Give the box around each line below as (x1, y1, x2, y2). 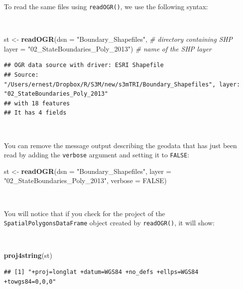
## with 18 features (4, 100, 70, 107)
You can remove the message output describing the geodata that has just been (4, 140, 237, 150)
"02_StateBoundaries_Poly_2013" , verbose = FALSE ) (4, 175, 167, 186)
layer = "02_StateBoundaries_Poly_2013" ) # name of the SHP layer (4, 43, 211, 53)
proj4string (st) (4, 250, 52, 260)
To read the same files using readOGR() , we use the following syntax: (4, 1, 208, 11)
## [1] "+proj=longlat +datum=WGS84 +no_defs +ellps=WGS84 (4, 269, 198, 276)
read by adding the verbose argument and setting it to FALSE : (4, 150, 190, 160)
